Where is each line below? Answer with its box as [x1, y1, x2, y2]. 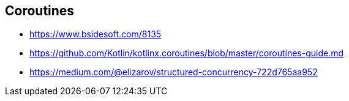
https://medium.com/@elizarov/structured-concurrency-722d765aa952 [29, 67, 318, 78]
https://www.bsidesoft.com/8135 [29, 29, 162, 40]
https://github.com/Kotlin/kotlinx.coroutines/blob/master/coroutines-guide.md [29, 48, 344, 59]
